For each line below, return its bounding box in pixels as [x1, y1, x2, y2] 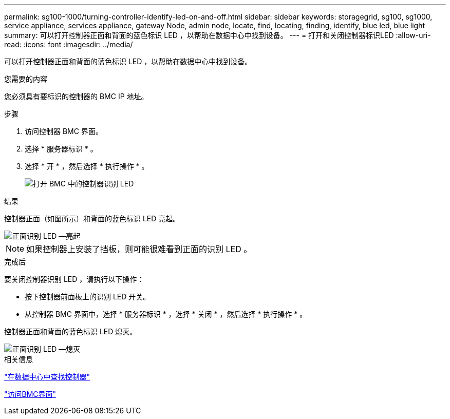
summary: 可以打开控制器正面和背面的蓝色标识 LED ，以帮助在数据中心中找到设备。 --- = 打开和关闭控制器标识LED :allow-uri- [4, 31, 431, 40]
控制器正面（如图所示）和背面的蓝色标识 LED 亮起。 [4, 214, 180, 223]
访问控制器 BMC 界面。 [25, 127, 103, 136]
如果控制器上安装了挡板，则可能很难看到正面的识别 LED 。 [26, 244, 252, 254]
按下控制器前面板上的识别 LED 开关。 [25, 292, 151, 301]
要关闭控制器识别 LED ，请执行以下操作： [4, 275, 144, 283]
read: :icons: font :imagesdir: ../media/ [4, 40, 133, 49]
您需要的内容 [4, 74, 47, 83]
